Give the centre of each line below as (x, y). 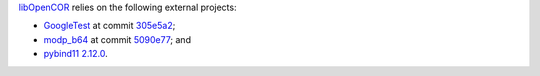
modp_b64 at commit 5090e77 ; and (117, 39)
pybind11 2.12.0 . (76, 54)
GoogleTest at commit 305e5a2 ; (109, 26)
